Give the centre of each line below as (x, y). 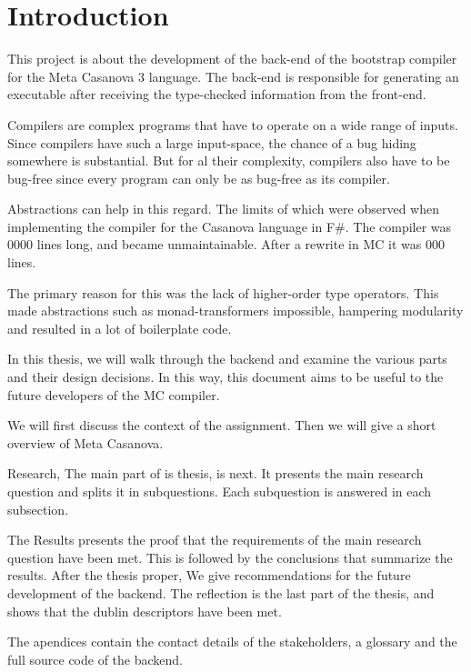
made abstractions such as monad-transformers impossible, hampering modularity (235, 311)
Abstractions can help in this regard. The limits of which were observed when (224, 209)
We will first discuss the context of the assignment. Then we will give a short (222, 425)
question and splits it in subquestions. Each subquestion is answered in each (220, 491)
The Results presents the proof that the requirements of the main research (215, 540)
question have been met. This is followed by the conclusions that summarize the (230, 557)
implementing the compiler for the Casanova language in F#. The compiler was (230, 226)
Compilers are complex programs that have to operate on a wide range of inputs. (233, 124)
